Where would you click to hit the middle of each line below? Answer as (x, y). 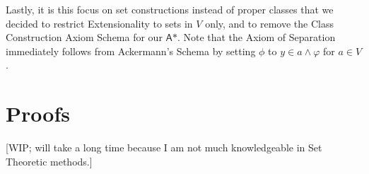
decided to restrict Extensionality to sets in (99, 23)
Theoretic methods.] (49, 161)
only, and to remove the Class (269, 23)
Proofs (38, 114)
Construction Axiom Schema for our (84, 37)
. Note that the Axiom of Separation (256, 37)
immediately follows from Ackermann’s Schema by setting (131, 51)
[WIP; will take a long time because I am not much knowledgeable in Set (164, 147)
